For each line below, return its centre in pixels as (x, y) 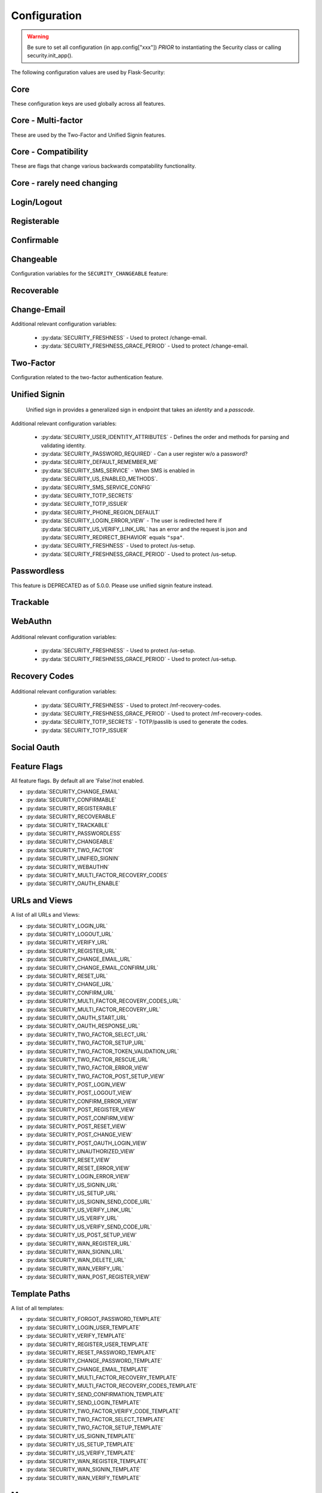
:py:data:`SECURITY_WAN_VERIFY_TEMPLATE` (83, 1477)
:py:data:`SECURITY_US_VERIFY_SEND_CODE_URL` (89, 1227)
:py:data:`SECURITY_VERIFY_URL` (68, 942)
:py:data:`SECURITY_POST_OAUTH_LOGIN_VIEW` (87, 1143)
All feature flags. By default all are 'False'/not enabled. (78, 781)
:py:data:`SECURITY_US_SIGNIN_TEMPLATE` (81, 1436)
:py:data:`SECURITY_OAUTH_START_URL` (77, 1018)
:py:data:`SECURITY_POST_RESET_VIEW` (77, 1126)
